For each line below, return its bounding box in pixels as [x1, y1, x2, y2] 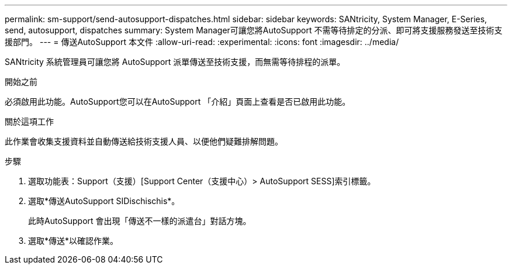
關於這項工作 [5, 116, 54, 126]
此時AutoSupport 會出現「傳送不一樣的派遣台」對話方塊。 [28, 216, 251, 226]
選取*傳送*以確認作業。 [28, 236, 119, 246]
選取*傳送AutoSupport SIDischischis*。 [28, 196, 180, 206]
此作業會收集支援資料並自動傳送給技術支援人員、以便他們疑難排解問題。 [5, 136, 283, 146]
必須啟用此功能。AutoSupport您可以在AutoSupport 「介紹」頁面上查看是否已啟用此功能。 [5, 96, 351, 106]
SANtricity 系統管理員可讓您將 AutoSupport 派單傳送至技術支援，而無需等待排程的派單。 [5, 57, 345, 67]
